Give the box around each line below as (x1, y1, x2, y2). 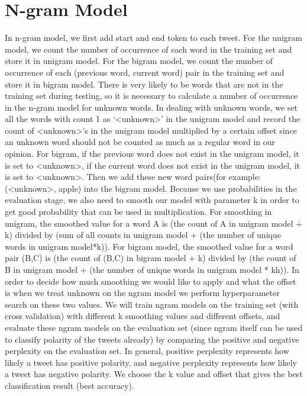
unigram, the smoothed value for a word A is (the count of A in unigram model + (5, 217, 303, 229)
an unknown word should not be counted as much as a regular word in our (5, 136, 276, 148)
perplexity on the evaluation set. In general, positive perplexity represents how (5, 345, 289, 357)
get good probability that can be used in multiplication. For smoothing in (5, 205, 272, 218)
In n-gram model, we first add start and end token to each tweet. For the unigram (5, 31, 302, 44)
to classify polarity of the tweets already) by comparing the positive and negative (5, 333, 299, 345)
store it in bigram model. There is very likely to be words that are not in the (5, 78, 283, 90)
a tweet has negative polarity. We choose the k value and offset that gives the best (5, 368, 303, 380)
